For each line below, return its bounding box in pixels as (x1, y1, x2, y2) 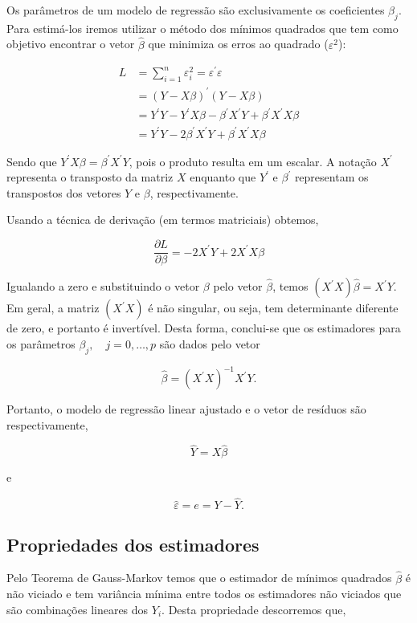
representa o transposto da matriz (6, 169, 174, 185)
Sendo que (6, 153, 57, 169)
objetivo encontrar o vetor (6, 35, 135, 52)
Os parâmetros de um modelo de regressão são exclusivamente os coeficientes (6, 2, 385, 18)
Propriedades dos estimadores (6, 531, 260, 556)
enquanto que (190, 169, 256, 185)
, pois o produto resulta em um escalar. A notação (129, 153, 377, 169)
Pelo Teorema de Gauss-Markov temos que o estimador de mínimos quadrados (6, 569, 392, 586)
